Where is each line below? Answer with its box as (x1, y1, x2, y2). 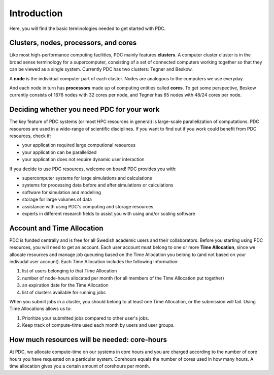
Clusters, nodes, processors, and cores (9, 39, 137, 47)
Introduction (9, 8, 63, 19)
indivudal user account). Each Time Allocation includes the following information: (9, 259, 179, 265)
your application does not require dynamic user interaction (22, 157, 145, 163)
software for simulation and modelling (22, 189, 101, 195)
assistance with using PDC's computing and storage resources (22, 203, 154, 209)
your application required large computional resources (22, 142, 136, 148)
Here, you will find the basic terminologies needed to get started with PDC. (9, 25, 166, 32)
